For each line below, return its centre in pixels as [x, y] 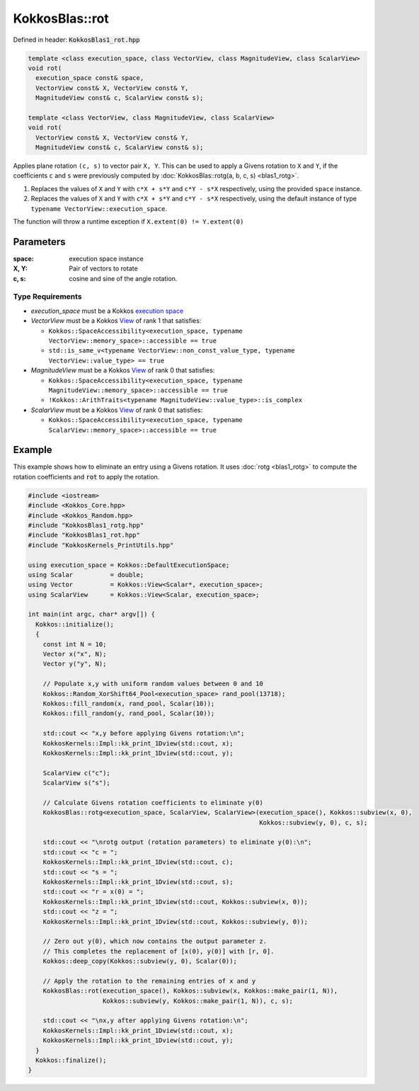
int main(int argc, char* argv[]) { [92, 615]
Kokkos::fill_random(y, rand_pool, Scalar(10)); [129, 714]
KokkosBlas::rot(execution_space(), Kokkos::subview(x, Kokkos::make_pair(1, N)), [190, 991]
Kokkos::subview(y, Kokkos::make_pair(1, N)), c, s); [198, 1001]
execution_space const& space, [90, 78]
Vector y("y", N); [75, 664]
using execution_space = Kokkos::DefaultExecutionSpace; [129, 565]
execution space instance [107, 258]
